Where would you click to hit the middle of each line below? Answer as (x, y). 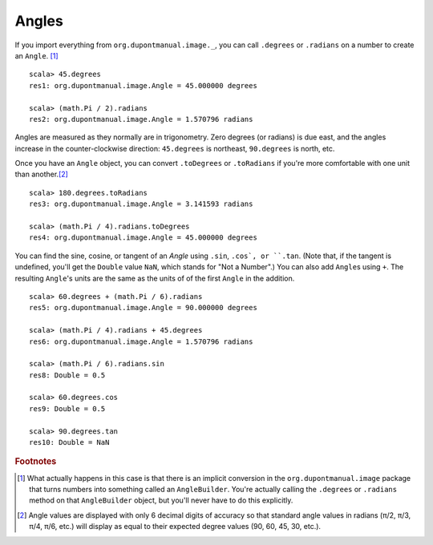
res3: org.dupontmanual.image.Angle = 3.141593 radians (141, 204)
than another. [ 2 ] (41, 174)
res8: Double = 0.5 (67, 375)
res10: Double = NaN (69, 442)
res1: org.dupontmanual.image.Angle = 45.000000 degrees (144, 85)
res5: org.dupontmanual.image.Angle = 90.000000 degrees (144, 308)
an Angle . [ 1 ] (37, 55)
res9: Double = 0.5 (67, 408)
